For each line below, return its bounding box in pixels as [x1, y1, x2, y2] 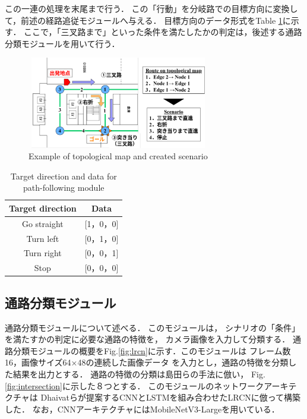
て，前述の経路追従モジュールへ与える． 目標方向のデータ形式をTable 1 [5, 14, 283, 26]
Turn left [26, 232, 59, 244]
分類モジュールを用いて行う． [5, 37, 120, 49]
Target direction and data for [10, 169, 117, 182]
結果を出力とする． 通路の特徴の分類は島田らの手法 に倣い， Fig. [12, 367, 265, 380]
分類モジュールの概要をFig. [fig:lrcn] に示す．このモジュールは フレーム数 [12, 344, 291, 357]
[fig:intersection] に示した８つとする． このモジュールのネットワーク [5, 379, 264, 392]
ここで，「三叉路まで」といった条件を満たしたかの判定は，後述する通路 [24, 26, 302, 38]
